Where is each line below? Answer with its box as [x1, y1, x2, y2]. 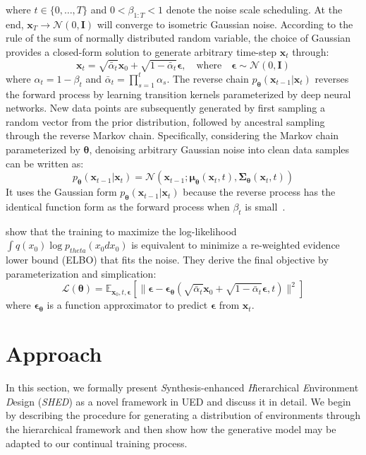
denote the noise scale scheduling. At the [166, 2, 343, 16]
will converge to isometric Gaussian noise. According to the [97, 16, 353, 31]
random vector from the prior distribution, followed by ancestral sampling [6, 114, 325, 129]
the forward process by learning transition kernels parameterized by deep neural [6, 86, 351, 101]
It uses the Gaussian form [6, 184, 117, 199]
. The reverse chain [166, 71, 249, 85]
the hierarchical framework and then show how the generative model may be [6, 421, 336, 436]
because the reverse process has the [183, 184, 336, 199]
